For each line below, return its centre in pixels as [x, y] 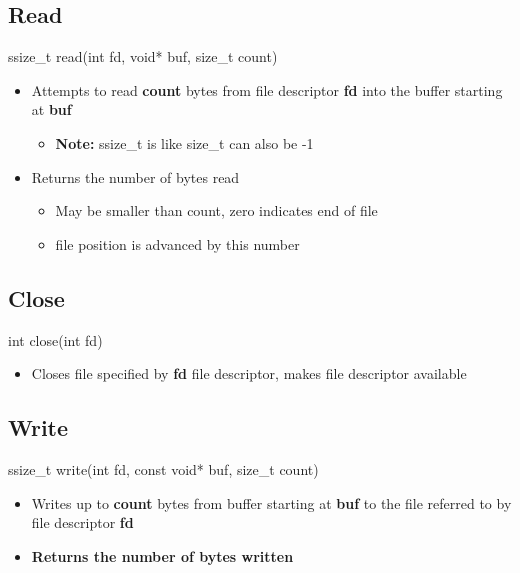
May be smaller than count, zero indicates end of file [216, 210]
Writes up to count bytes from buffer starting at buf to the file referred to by [271, 502]
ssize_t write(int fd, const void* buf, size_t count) [163, 468]
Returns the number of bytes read [135, 176]
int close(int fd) [55, 339]
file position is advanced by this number [177, 243]
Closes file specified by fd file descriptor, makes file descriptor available [249, 373]
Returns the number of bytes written [162, 555]
